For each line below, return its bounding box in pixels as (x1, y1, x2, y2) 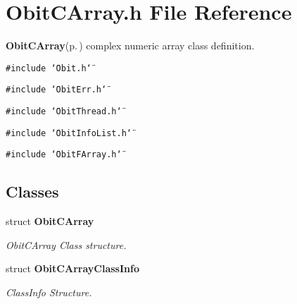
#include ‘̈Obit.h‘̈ (6, 63, 91, 73)
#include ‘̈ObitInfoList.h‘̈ (6, 128, 132, 138)
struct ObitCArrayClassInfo (6, 261, 139, 276)
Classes (6, 181, 59, 202)
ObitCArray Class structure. (6, 237, 127, 252)
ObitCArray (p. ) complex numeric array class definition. (6, 38, 255, 53)
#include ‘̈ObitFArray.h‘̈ (6, 150, 122, 160)
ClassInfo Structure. (6, 284, 92, 299)
